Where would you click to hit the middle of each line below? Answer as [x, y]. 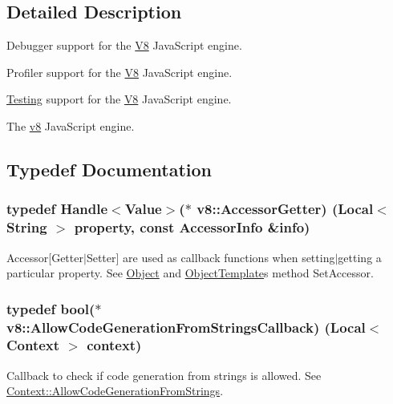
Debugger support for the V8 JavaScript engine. [124, 45]
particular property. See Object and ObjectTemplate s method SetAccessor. [190, 273]
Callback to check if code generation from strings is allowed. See [164, 375]
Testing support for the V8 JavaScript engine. [119, 99]
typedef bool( [51, 308]
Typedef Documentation [109, 169]
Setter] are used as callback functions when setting [211, 257]
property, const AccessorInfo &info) [192, 227]
